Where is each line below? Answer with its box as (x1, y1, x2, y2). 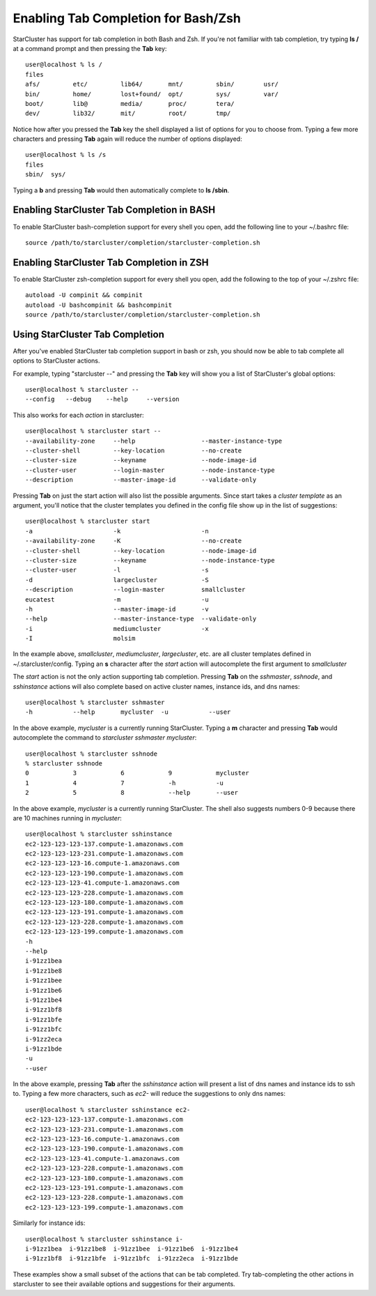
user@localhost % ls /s (25, 151, 107, 159)
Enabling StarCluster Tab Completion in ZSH (13, 257, 209, 268)
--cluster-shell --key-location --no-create (25, 447, 242, 455)
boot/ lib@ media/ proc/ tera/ (25, 100, 235, 107)
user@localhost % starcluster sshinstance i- (25, 1235, 184, 1243)
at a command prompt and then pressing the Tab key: (13, 44, 167, 52)
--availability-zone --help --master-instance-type (25, 436, 283, 445)
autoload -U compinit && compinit (25, 291, 143, 299)
